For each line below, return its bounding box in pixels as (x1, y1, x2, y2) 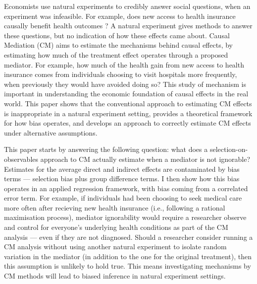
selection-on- (209, 144, 248, 154)
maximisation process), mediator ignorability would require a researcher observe (4, 212, 247, 222)
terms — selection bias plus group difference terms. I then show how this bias (4, 173, 240, 184)
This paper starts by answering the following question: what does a (4, 144, 208, 154)
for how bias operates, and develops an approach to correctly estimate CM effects (4, 118, 251, 128)
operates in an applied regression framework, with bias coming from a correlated (4, 183, 248, 193)
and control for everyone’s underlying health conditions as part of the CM (4, 222, 228, 232)
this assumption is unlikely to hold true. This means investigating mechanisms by (4, 261, 251, 271)
